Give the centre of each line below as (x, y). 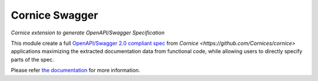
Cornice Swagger (54, 15)
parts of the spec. (32, 59)
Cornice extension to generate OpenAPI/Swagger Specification (88, 33)
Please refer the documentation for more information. (76, 71)
